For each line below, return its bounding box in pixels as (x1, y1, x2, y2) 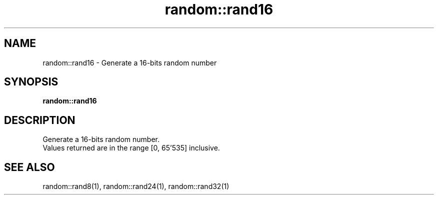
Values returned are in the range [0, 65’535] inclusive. (42, 143, 220, 152)
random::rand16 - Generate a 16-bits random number (42, 58, 217, 67)
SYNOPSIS (4, 75, 58, 88)
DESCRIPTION (4, 113, 75, 126)
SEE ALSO (4, 160, 55, 173)
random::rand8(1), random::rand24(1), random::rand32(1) (42, 182, 229, 191)
